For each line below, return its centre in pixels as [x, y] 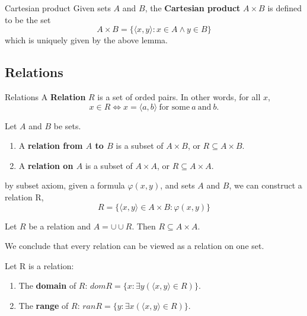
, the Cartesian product [193, 8]
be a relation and [60, 226]
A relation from [51, 146]
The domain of [47, 285]
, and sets [178, 185]
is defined [285, 8]
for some [175, 107]
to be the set [28, 19]
